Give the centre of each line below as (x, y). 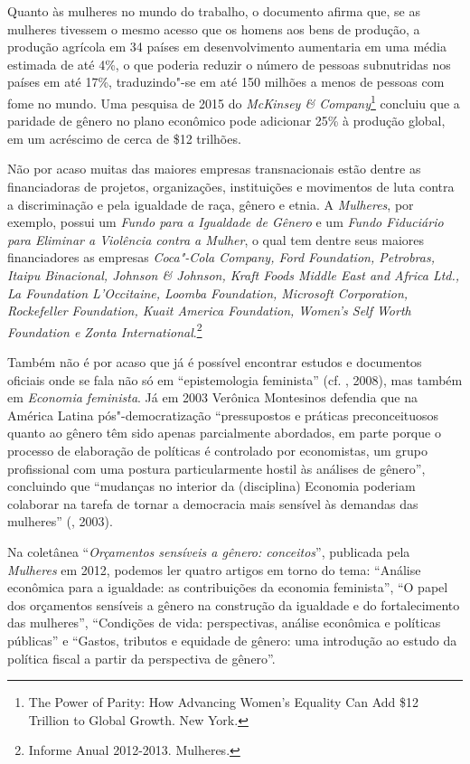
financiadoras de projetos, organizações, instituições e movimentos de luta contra (231, 186)
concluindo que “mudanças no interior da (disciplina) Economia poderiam (211, 486)
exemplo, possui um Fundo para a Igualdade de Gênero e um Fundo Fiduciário (226, 222)
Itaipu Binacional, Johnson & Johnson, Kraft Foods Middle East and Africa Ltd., (234, 274)
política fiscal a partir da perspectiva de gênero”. (141, 658)
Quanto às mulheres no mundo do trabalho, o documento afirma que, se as (214, 11)
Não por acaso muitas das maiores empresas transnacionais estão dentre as (214, 169)
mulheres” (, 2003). (60, 521)
